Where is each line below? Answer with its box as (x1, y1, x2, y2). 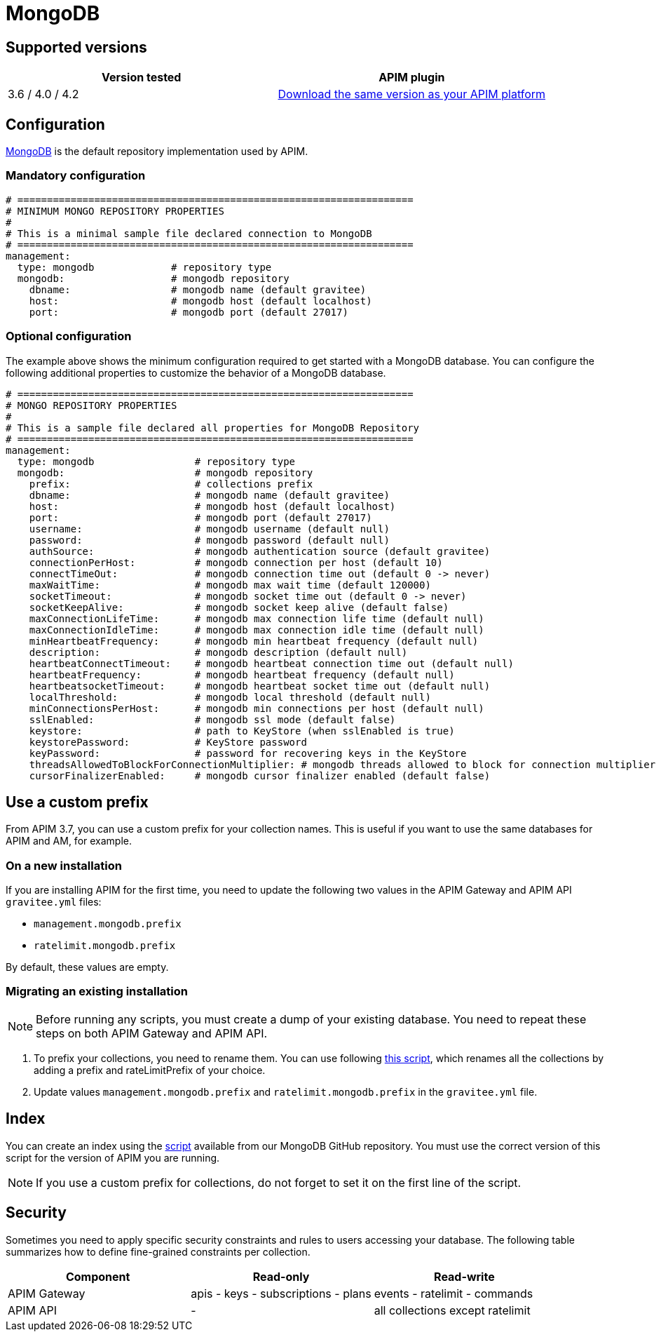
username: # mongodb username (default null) (29, 523, 390, 535)
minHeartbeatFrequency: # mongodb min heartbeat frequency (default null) (29, 635, 479, 647)
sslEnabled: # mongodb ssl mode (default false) (29, 713, 396, 725)
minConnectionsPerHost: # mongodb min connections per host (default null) (29, 702, 484, 714)
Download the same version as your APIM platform (278, 87, 546, 102)
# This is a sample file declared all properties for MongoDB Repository (6, 422, 420, 434)
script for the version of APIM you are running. (6, 1151, 220, 1164)
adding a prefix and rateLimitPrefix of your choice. (34, 1063, 266, 1076)
